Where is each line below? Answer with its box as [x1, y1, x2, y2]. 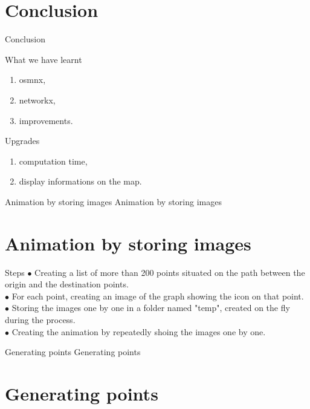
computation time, [19, 154, 88, 167]
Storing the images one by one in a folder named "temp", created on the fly [11, 301, 290, 314]
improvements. [19, 114, 73, 126]
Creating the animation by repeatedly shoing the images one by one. [11, 325, 266, 338]
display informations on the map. [19, 175, 142, 188]
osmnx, [19, 73, 46, 86]
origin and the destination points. [5, 278, 129, 290]
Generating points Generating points [5, 345, 141, 358]
